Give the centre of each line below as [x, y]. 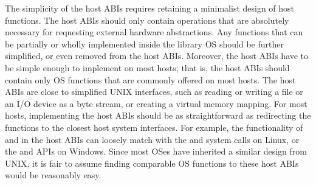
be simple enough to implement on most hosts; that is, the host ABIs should [147, 67]
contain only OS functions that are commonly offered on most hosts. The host [150, 79]
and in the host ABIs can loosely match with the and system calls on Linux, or [152, 139]
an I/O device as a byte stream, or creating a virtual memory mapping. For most [156, 103]
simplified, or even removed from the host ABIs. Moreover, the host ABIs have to [157, 56]
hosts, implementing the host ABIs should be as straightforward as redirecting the [158, 115]
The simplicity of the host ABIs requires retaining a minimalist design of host [150, 8]
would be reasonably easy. [53, 175]
